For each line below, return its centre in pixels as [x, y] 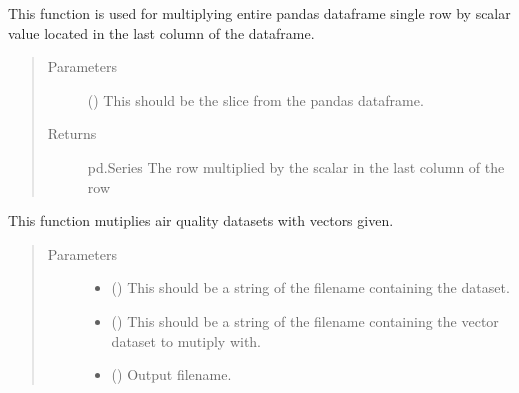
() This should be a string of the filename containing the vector [305, 320]
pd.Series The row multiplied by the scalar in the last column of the [296, 166]
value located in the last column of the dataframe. [161, 32]
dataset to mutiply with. [186, 340]
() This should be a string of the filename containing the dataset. [310, 287]
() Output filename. [171, 374]
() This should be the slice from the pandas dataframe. [255, 99]
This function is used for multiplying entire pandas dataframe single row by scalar [259, 13]
